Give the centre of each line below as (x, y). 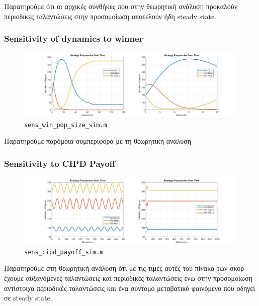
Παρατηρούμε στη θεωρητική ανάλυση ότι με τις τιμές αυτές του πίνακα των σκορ (124, 268)
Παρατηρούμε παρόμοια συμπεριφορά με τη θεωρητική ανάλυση (98, 141)
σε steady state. (28, 298)
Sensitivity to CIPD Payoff (60, 163)
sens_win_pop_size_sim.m (66, 125)
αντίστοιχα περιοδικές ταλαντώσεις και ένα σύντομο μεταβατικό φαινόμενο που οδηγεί (129, 288)
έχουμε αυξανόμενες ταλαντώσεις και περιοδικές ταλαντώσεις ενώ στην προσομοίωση (128, 278)
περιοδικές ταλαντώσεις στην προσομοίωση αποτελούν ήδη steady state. (110, 16)
